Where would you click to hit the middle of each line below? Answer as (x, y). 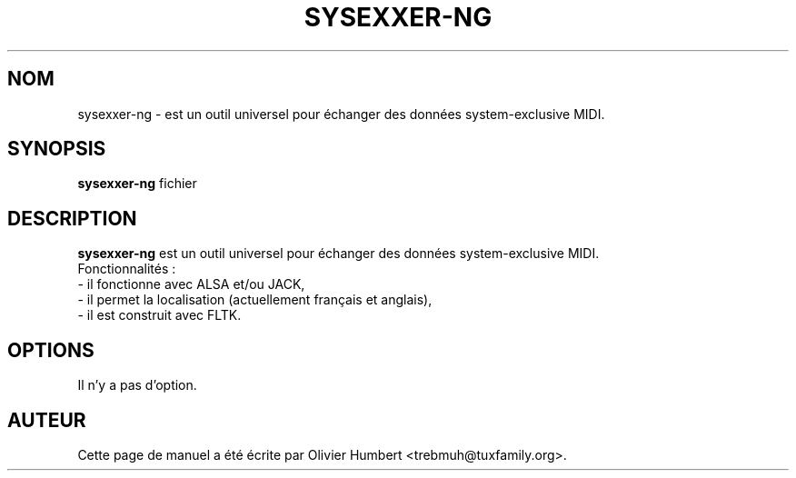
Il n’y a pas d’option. (137, 385)
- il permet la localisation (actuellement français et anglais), (255, 300)
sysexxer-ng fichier (137, 184)
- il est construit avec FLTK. (159, 315)
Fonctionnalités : (127, 269)
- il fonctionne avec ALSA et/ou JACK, (191, 284)
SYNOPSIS (57, 149)
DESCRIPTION (72, 218)
